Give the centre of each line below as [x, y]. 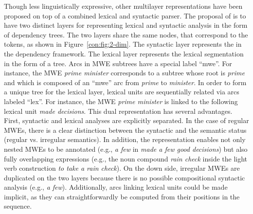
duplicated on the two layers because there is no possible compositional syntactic [125, 177]
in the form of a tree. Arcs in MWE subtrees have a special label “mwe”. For [118, 63]
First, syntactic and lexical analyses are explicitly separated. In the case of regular [126, 120]
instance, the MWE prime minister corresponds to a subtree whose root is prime [124, 73]
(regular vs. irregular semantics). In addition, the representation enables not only [125, 139]
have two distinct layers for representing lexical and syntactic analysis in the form [126, 25]
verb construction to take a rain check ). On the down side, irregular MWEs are [122, 168]
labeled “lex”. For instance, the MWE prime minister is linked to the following [121, 101]
